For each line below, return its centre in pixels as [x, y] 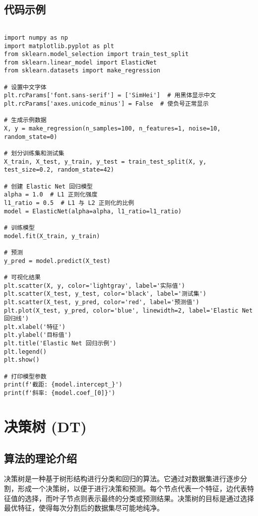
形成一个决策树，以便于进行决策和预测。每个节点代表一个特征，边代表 [132, 488]
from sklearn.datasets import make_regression [82, 71]
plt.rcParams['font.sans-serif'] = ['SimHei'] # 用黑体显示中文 [110, 96]
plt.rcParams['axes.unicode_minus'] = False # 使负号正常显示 [106, 104]
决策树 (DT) [45, 426]
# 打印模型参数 [25, 376]
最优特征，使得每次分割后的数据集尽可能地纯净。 [84, 508]
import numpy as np [36, 37]
